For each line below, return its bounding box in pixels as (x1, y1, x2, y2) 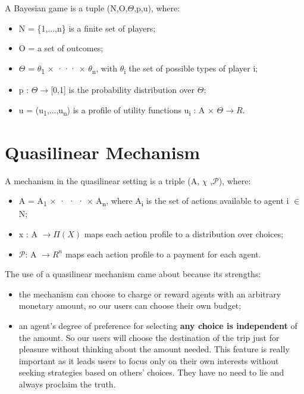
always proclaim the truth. (18, 378, 116, 390)
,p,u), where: (134, 2, 180, 14)
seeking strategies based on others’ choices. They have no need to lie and (18, 366, 284, 379)
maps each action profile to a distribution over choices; (84, 228, 284, 240)
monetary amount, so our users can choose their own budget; (18, 299, 242, 312)
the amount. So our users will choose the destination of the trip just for (18, 331, 280, 343)
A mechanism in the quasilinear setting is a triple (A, (5, 174, 200, 187)
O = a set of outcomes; (18, 42, 104, 54)
